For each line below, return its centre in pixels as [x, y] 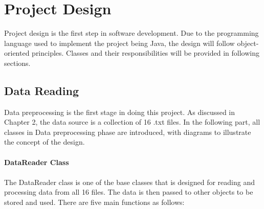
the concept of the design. [45, 142]
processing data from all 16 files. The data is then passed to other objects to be [129, 192]
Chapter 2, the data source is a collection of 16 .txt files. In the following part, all [132, 122]
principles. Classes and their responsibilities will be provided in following [146, 53]
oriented [17, 53]
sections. [17, 63]
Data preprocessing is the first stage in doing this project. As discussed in [120, 112]
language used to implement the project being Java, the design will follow [119, 43]
